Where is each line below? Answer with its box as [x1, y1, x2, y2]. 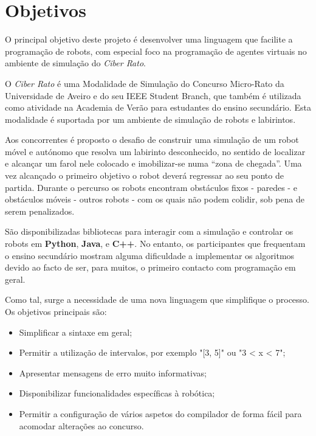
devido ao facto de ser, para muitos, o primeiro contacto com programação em [5, 261, 296, 274]
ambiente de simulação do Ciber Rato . [5, 57, 146, 69]
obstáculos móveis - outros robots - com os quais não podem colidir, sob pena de [5, 193, 305, 206]
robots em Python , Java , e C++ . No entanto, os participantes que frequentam [5, 237, 306, 250]
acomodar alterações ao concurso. [19, 419, 144, 432]
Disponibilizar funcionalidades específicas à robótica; [19, 387, 215, 400]
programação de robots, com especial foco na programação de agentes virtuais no [5, 44, 307, 57]
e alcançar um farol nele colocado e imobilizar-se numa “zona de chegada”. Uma [5, 157, 302, 170]
